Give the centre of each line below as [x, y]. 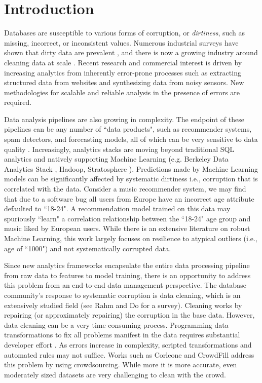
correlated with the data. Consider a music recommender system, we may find [125, 189]
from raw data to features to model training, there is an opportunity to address [127, 275]
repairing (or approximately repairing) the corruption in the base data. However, [129, 315]
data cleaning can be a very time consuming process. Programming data [116, 324]
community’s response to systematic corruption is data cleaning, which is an [122, 295]
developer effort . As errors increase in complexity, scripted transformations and [128, 344]
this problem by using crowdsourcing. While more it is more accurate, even [121, 365]
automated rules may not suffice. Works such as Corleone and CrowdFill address [129, 354]
